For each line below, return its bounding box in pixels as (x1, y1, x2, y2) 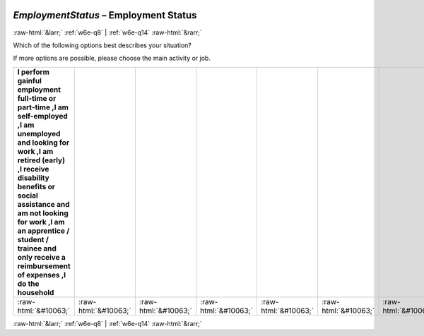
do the (17, 279, 40, 289)
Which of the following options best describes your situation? (13, 41, 192, 49)
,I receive (17, 164, 49, 174)
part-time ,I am (17, 102, 69, 112)
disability (17, 173, 49, 183)
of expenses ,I (17, 270, 66, 280)
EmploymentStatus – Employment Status (13, 9, 197, 21)
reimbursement (17, 261, 71, 271)
